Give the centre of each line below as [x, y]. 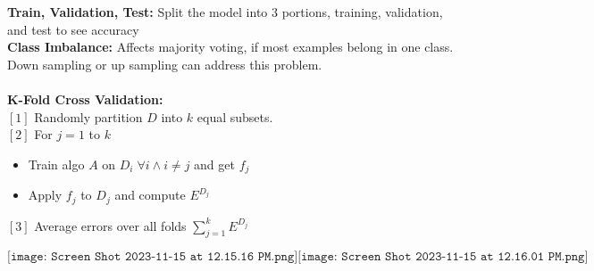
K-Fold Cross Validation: [85, 99]
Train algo [56, 164]
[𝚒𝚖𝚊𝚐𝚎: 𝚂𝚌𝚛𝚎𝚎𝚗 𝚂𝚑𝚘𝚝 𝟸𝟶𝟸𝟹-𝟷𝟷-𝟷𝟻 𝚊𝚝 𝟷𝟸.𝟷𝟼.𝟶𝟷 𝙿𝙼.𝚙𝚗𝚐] [443, 257]
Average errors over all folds [110, 225]
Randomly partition [88, 116]
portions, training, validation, [362, 12]
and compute [150, 195]
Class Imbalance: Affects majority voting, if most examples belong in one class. [230, 47]
